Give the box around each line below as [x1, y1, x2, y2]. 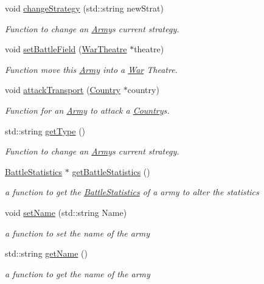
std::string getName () [5, 247, 88, 260]
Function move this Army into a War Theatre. [5, 63, 178, 75]
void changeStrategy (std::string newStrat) [5, 2, 164, 14]
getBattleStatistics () [72, 165, 150, 178]
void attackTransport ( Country [5, 83, 121, 96]
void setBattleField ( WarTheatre [5, 43, 127, 55]
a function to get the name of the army [5, 267, 150, 280]
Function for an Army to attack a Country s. [5, 103, 170, 116]
